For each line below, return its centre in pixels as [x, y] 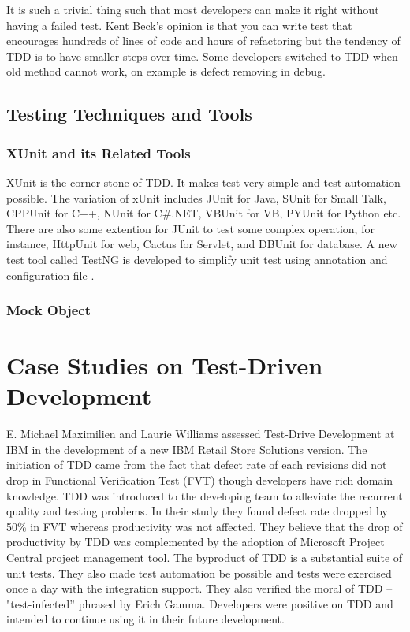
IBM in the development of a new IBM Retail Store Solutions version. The [187, 449]
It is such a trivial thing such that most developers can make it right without [193, 9]
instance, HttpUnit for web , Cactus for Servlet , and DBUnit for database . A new [202, 244]
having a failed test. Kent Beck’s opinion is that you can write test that [179, 25]
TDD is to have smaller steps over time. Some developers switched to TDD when [202, 56]
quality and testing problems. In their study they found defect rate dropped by [197, 511]
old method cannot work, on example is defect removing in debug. [166, 71]
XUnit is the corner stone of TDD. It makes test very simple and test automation [203, 182]
